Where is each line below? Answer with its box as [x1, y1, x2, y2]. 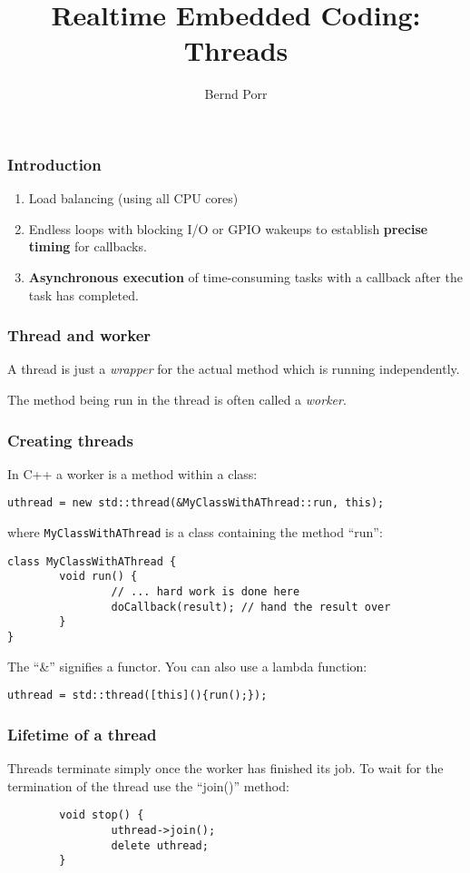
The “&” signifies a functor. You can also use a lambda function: [7, 656, 367, 675]
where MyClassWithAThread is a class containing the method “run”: [7, 523, 383, 542]
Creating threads [7, 428, 133, 451]
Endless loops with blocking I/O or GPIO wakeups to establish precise [28, 219, 428, 238]
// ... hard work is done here [111, 585, 300, 599]
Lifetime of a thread [7, 722, 157, 745]
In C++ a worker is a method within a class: [7, 464, 258, 483]
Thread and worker [7, 324, 152, 347]
